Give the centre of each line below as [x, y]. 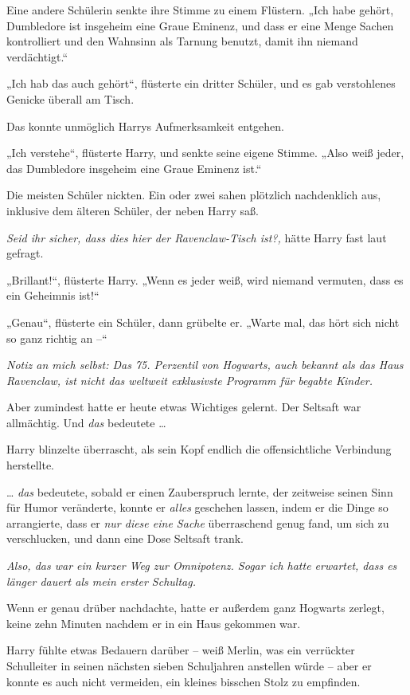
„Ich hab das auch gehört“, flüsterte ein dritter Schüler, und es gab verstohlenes [201, 83]
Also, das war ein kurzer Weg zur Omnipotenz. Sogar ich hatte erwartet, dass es [202, 565]
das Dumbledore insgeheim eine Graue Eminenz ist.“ [134, 168]
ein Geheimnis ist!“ [53, 295]
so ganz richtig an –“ [57, 338]
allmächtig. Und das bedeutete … [86, 422]
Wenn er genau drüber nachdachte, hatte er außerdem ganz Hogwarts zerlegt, [195, 608]
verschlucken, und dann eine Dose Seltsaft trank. [125, 538]
